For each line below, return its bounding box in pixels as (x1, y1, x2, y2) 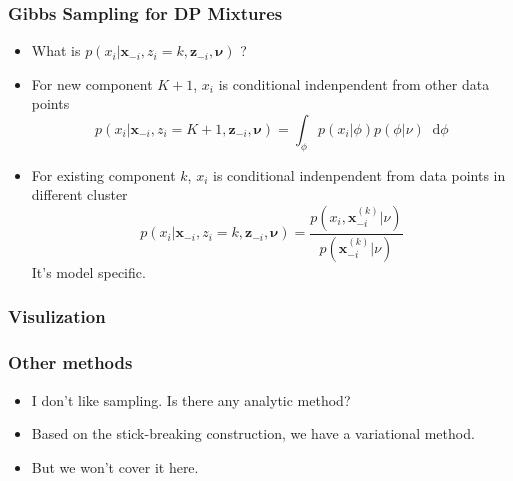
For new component (31, 73, 153, 94)
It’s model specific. (31, 261, 146, 282)
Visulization (8, 304, 106, 329)
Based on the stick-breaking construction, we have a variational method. (31, 423, 475, 444)
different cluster (31, 184, 128, 205)
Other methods (8, 350, 133, 375)
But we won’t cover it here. (31, 456, 199, 477)
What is (31, 40, 81, 61)
